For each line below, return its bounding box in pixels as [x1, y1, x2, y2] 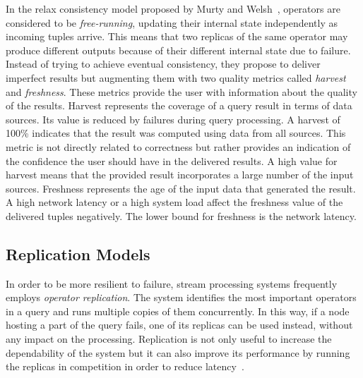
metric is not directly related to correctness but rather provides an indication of [6, 139, 351, 154]
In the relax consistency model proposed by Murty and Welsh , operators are [6, 1, 340, 16]
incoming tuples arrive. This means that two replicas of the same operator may [6, 29, 348, 44]
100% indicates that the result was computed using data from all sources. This [6, 126, 346, 140]
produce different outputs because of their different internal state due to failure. [6, 42, 351, 57]
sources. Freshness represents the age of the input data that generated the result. [6, 181, 356, 195]
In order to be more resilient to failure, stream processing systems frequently [6, 276, 338, 291]
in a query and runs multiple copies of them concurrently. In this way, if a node [6, 303, 350, 318]
